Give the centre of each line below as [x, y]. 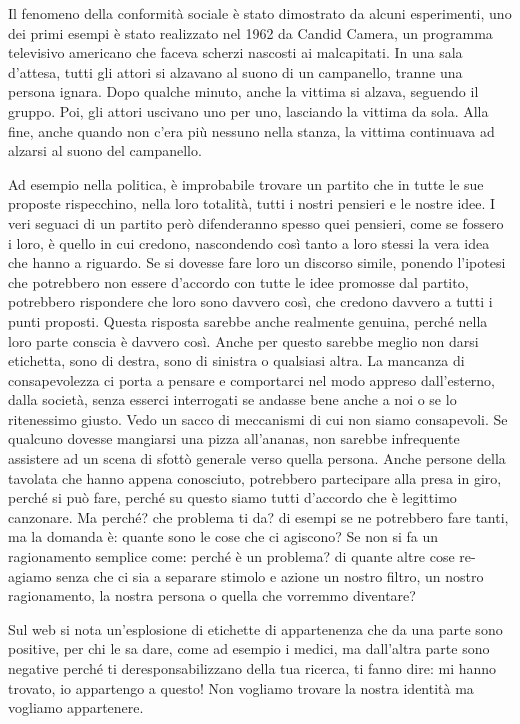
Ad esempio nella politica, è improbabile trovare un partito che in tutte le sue [246, 183]
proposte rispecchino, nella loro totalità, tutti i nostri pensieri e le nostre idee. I [252, 203]
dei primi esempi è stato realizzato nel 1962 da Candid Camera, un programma [250, 32]
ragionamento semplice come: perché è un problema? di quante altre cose [231, 556]
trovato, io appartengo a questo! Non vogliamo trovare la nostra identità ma [241, 687]
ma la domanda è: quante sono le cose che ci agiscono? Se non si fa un [223, 536]
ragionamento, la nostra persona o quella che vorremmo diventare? [212, 595]
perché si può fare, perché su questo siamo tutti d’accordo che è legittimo [232, 497]
